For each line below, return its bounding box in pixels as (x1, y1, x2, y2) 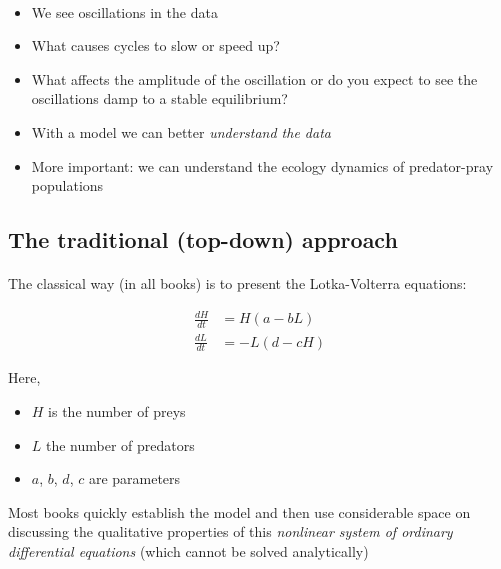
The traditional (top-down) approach (8, 224, 398, 255)
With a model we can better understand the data (31, 121, 331, 142)
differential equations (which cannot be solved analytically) (8, 541, 369, 562)
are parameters (88, 468, 181, 489)
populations (31, 175, 104, 196)
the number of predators (46, 434, 195, 455)
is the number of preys (48, 401, 186, 422)
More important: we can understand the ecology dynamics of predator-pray (31, 155, 494, 176)
